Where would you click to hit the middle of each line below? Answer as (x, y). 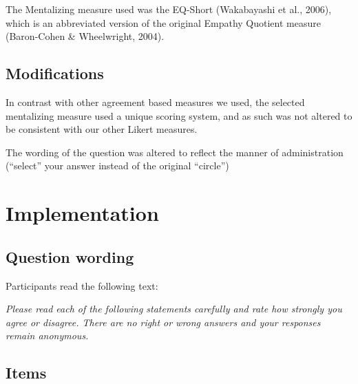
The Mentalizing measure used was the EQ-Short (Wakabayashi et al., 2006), (169, 9)
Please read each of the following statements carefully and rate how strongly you (174, 309)
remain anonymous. (47, 335)
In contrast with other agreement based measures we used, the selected (155, 102)
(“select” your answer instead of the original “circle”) (117, 166)
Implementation (82, 213)
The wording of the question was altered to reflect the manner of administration (175, 152)
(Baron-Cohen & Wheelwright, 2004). (85, 36)
